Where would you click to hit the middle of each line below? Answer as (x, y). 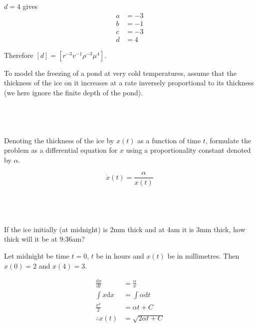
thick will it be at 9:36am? (44, 239)
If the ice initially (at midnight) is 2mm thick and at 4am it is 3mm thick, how (125, 229)
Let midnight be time (37, 255)
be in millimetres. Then (203, 255)
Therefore (19, 55)
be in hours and (120, 255)
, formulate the (228, 140)
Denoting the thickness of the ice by (59, 140)
